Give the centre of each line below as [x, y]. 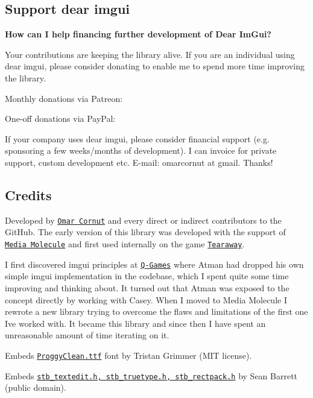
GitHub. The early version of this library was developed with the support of [145, 232]
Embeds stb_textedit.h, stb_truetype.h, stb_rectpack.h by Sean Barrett [151, 375]
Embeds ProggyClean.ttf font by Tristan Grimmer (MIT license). [128, 355]
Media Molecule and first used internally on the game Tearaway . [125, 244]
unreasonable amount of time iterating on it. [87, 335]
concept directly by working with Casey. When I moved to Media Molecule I [146, 299]
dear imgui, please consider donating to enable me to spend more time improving [155, 66]
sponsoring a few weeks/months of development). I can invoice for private [141, 150]
